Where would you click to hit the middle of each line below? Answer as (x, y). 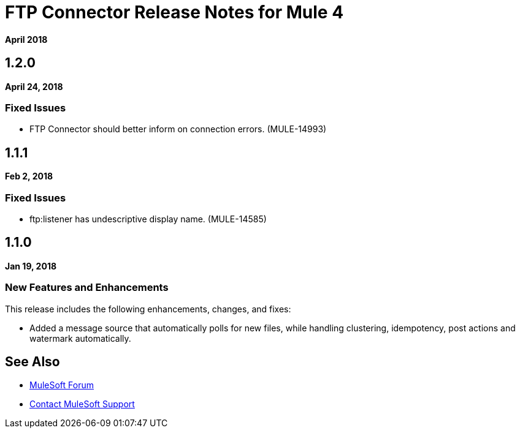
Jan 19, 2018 (31, 266)
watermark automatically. (80, 338)
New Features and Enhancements (87, 288)
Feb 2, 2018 (29, 176)
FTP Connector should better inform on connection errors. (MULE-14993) (178, 129)
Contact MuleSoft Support (82, 404)
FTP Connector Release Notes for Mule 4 (174, 12)
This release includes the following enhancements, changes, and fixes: (148, 309)
